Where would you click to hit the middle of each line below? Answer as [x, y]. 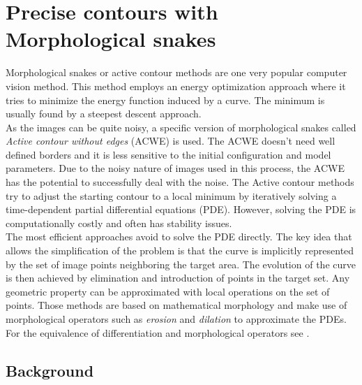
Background [50, 370]
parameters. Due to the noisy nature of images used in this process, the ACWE [175, 168]
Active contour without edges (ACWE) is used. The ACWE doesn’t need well [171, 141]
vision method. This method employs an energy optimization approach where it [176, 86]
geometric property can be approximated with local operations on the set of [168, 291]
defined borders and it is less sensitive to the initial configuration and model [168, 154]
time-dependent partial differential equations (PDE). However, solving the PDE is [181, 209]
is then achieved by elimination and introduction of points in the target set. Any [178, 278]
